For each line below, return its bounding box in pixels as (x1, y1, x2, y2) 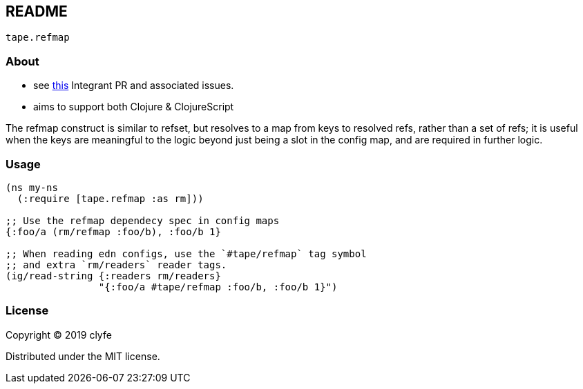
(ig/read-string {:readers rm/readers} (6, 270, 221, 281)
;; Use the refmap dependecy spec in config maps (6, 215, 280, 226)
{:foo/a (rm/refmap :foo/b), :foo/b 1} (6, 226, 221, 237)
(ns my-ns (6, 181, 58, 193)
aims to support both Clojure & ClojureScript (33, 101, 234, 113)
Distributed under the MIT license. (6, 350, 160, 362)
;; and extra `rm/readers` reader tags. (6, 259, 227, 270)
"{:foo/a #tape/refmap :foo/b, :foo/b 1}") (98, 281, 338, 292)
